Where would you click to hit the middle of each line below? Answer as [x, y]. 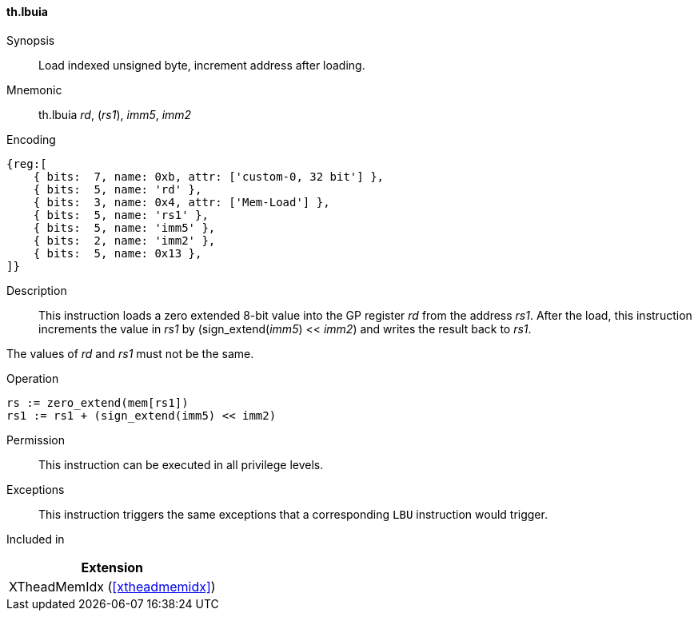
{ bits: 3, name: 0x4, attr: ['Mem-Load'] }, [181, 202]
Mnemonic [34, 90]
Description [37, 290]
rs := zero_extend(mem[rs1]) [98, 402]
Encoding [31, 139]
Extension [112, 567]
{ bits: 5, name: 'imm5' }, [124, 227]
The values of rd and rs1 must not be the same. [130, 353]
